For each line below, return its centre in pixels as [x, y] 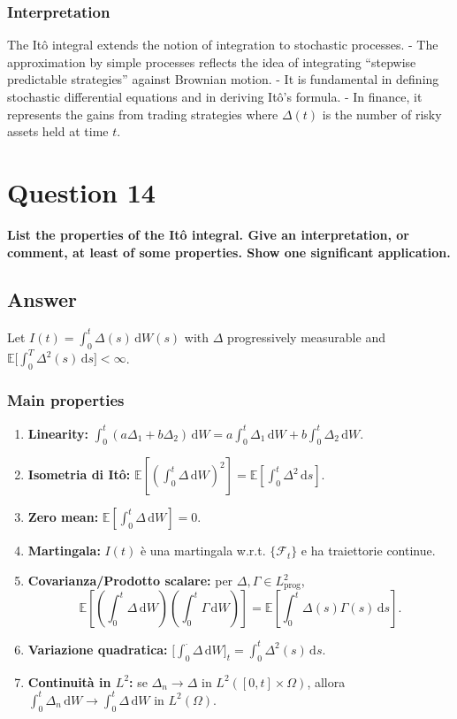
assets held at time [58, 131]
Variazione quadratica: [98, 649]
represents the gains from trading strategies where [143, 114]
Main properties [66, 399]
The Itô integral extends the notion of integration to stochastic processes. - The [223, 45]
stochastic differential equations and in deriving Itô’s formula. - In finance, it [215, 96]
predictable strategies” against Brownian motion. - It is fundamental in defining [223, 79]
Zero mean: [63, 517]
